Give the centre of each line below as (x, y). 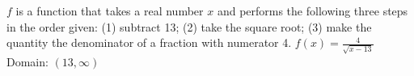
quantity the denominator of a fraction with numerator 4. (149, 42)
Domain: (27, 61)
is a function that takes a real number (110, 11)
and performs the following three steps (313, 11)
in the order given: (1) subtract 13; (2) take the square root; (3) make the (189, 26)
